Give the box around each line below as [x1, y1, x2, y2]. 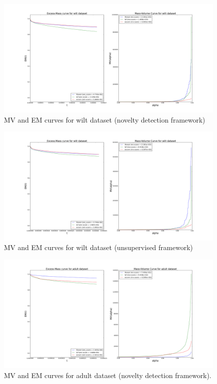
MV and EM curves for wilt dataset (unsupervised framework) [4, 242, 193, 253]
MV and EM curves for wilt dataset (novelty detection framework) [4, 114, 206, 125]
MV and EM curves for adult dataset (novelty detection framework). [4, 370, 212, 380]
